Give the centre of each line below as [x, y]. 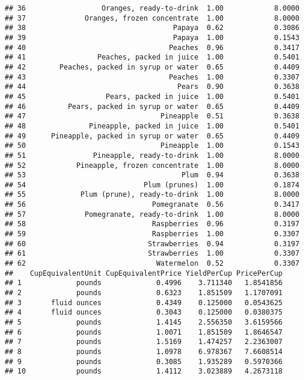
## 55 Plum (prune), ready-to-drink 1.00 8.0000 [152, 195]
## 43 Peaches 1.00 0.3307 [152, 77]
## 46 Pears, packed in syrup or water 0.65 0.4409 [152, 106]
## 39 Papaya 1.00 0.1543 [152, 37]
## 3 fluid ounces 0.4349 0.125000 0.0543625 [144, 303]
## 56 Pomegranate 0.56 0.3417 [152, 205]
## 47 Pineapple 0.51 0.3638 [152, 116]
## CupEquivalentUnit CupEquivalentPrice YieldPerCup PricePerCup [144, 273]
